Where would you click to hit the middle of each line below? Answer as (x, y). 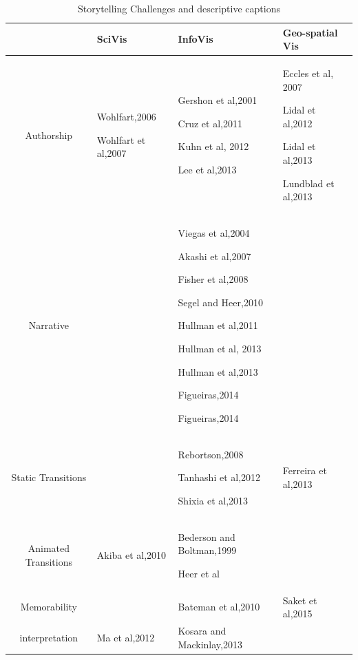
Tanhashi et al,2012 (219, 477)
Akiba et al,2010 (131, 555)
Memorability (49, 607)
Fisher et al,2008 (213, 279)
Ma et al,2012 (126, 637)
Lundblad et (308, 183)
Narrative (49, 325)
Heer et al (199, 573)
